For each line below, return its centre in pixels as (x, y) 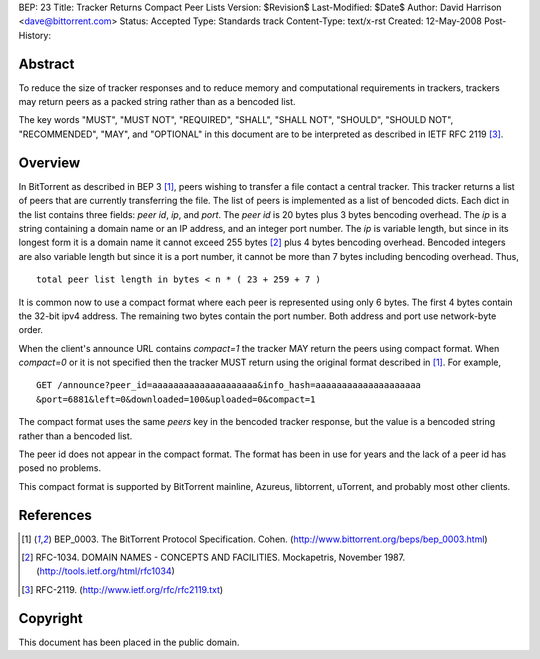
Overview (49, 162)
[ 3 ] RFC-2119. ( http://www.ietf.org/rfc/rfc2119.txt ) (122, 589)
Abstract (46, 63)
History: (35, 35)
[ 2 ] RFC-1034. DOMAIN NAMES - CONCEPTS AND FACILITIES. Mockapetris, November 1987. (213, 557)
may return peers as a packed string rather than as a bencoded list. (157, 102)
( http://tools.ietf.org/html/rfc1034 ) (105, 571)
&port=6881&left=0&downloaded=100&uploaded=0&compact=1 (176, 399)
